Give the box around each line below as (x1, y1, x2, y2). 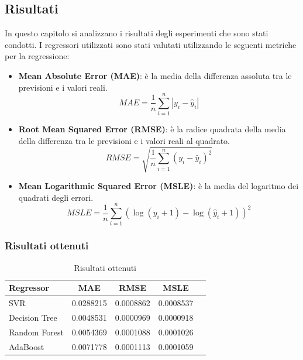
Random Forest (9, 325, 64, 338)
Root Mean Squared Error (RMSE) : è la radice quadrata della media (18, 123, 286, 135)
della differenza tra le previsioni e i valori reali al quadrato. (18, 134, 230, 146)
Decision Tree (9, 311, 57, 323)
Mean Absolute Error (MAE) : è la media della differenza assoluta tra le (18, 69, 292, 81)
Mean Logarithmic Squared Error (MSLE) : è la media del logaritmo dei (18, 180, 299, 192)
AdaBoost (9, 340, 44, 352)
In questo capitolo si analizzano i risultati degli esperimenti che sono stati (5, 27, 268, 39)
